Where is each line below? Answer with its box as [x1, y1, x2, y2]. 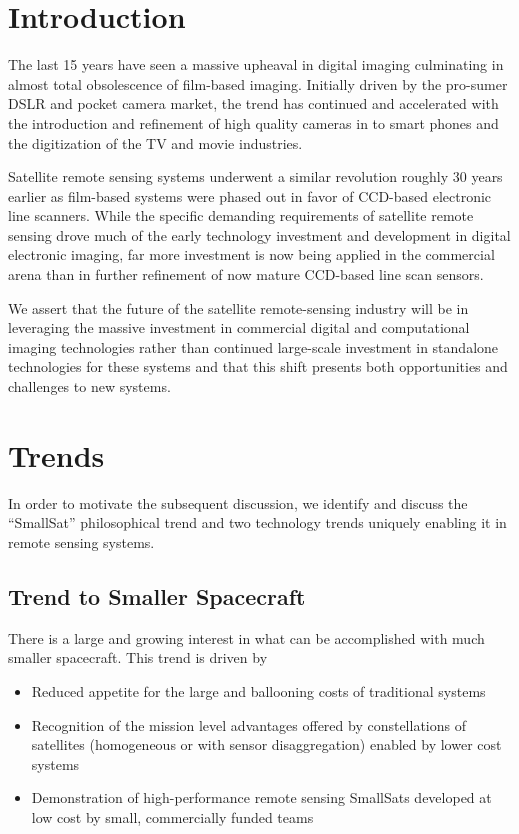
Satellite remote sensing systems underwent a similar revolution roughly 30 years [8, 166, 503, 187]
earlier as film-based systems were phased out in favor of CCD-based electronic [8, 185, 492, 206]
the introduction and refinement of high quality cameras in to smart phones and [8, 112, 499, 133]
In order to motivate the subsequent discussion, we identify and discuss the [8, 492, 468, 513]
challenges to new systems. [8, 376, 171, 397]
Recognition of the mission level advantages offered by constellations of [31, 714, 466, 735]
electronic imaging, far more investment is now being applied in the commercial [8, 244, 495, 265]
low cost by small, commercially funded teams [31, 806, 314, 827]
